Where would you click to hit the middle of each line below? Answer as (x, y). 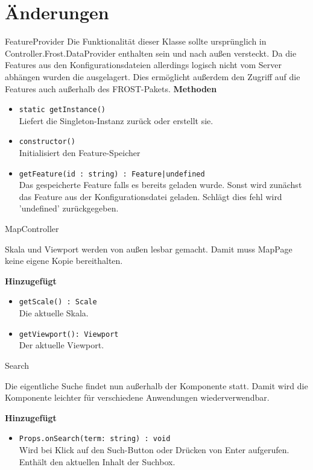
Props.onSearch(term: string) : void (95, 439)
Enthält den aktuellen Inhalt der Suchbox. (97, 461)
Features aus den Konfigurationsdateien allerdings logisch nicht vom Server (143, 65)
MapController (32, 229)
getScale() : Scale (58, 302)
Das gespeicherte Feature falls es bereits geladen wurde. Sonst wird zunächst (160, 185)
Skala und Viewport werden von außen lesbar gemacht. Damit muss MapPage (149, 249)
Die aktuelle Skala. (54, 313)
